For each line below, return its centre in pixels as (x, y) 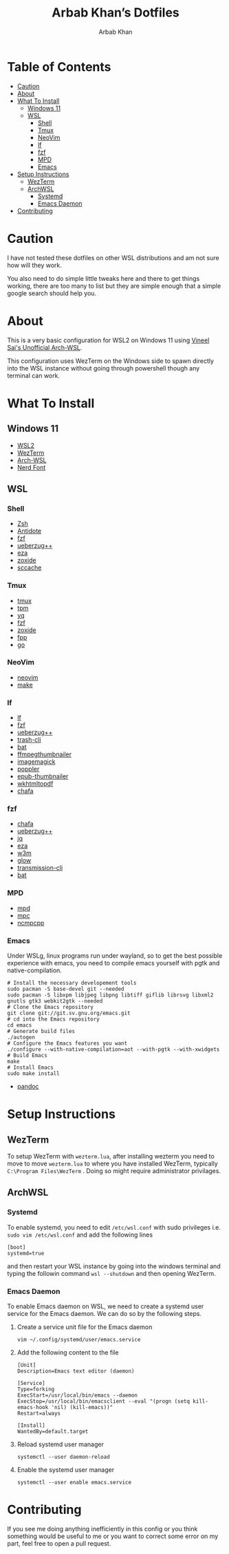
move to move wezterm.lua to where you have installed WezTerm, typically (112, 1163)
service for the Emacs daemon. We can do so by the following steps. (104, 1314)
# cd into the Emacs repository (53, 1019)
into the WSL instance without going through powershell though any (103, 368)
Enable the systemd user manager (66, 1470)
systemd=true (26, 1253)
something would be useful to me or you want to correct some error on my (113, 1536)
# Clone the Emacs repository (51, 1007)
